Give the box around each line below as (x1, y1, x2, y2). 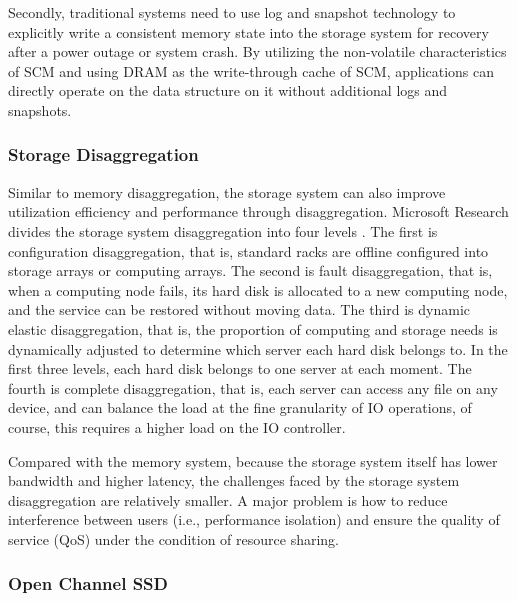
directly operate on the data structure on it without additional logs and (8, 80, 448, 101)
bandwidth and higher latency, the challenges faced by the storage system (8, 470, 460, 491)
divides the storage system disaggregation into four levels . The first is (8, 220, 438, 241)
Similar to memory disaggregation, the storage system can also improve (8, 181, 446, 202)
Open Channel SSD (8, 571, 168, 596)
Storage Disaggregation (8, 142, 199, 167)
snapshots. (8, 99, 72, 120)
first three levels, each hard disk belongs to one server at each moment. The (8, 358, 472, 379)
